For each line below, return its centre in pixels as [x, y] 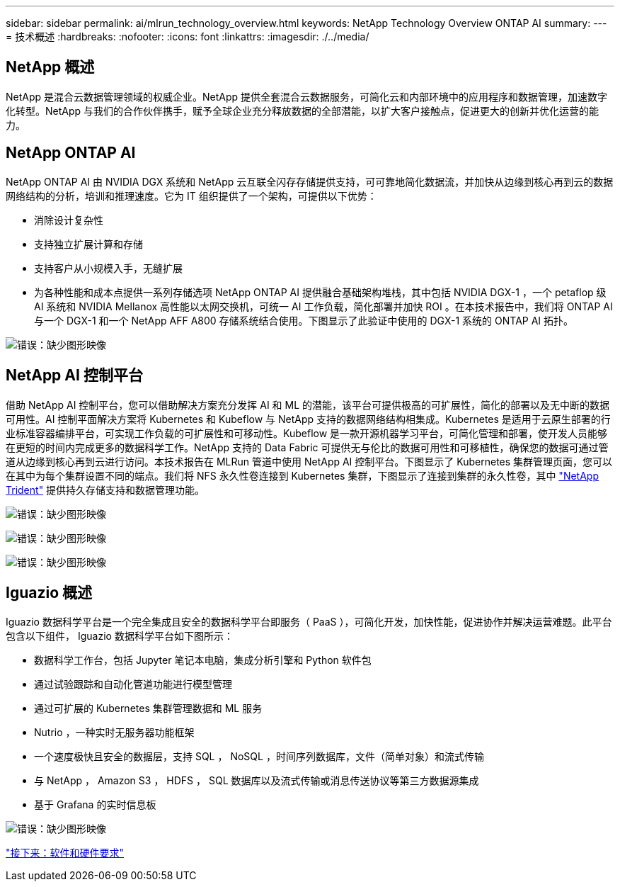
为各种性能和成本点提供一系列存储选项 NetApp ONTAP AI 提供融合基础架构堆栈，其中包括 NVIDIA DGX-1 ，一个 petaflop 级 [320, 292]
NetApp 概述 [50, 67]
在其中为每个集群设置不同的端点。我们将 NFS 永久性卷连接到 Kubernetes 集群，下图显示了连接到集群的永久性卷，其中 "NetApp [302, 475]
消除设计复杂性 [69, 220]
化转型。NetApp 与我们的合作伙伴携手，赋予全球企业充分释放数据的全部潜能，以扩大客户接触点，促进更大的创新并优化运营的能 [303, 111]
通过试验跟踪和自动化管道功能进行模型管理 [133, 684]
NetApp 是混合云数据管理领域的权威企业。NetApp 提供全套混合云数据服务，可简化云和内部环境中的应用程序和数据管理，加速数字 [307, 96]
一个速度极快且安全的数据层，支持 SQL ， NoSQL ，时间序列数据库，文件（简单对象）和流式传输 [259, 757]
